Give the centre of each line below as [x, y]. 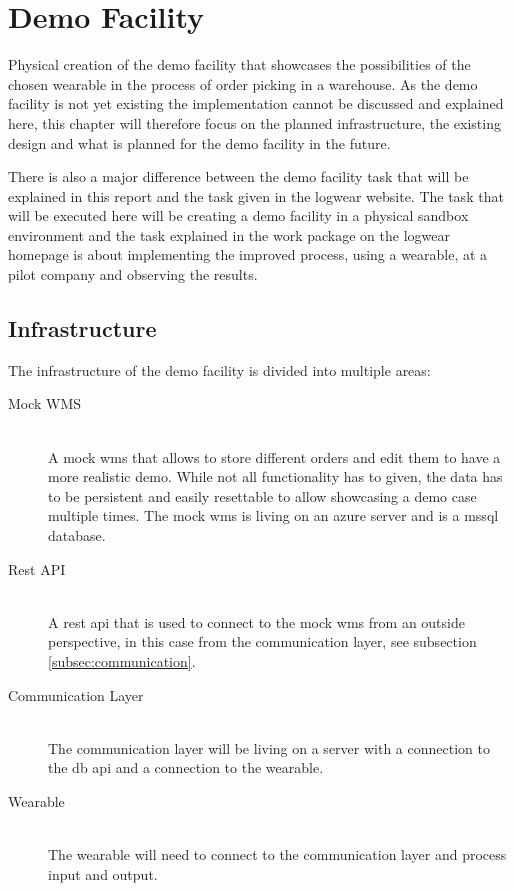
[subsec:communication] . [122, 660]
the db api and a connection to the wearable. [186, 767]
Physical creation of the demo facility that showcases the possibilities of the [239, 64]
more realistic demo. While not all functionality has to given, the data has [275, 476]
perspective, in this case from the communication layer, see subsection [262, 641]
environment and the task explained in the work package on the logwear [229, 234]
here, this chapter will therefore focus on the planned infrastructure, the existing [254, 122]
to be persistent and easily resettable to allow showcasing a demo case [262, 495]
